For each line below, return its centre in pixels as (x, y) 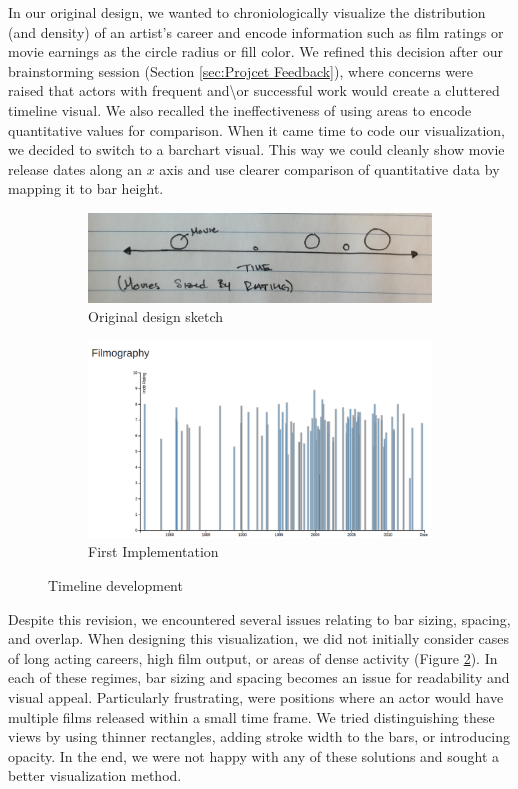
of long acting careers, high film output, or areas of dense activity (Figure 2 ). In (253, 657)
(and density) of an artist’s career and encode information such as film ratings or (256, 31)
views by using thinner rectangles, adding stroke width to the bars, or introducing (259, 736)
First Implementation (153, 551)
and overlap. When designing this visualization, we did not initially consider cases (259, 638)
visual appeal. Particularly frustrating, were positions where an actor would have (256, 696)
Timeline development (115, 584)
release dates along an (75, 168)
